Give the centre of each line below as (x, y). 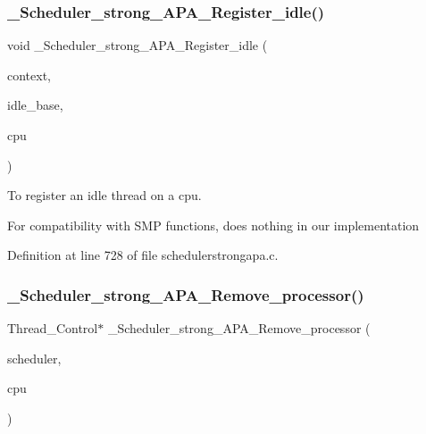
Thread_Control (53, 328)
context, (29, 75)
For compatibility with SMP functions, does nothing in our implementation (213, 225)
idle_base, (35, 105)
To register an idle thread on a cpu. (104, 195)
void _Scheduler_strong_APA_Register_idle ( (138, 45)
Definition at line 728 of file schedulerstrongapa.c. (143, 255)
